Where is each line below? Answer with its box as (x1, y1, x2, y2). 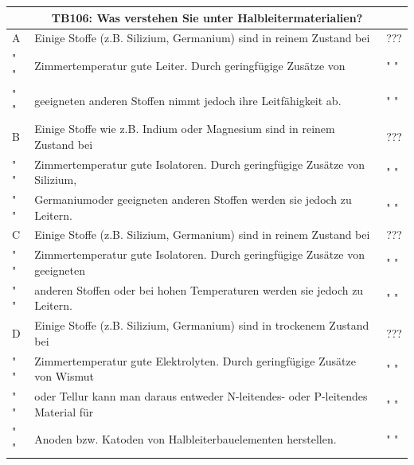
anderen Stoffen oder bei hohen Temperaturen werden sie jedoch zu (34, 281, 364, 298)
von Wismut (34, 368, 95, 385)
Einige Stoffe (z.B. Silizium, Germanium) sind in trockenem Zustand (34, 317, 369, 334)
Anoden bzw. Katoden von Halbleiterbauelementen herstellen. (34, 431, 337, 447)
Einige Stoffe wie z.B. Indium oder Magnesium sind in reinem (34, 120, 335, 137)
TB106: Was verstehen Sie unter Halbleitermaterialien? (51, 9, 363, 25)
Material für (34, 403, 94, 420)
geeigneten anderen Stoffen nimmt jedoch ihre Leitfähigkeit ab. (34, 92, 342, 109)
